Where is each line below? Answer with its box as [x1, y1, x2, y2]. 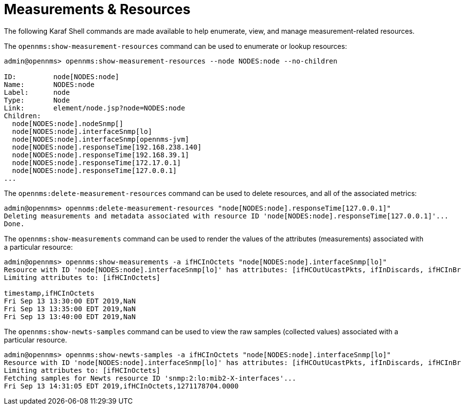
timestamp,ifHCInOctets [4, 289, 95, 297]
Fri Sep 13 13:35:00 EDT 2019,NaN [4, 304, 136, 313]
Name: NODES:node [4, 80, 95, 88]
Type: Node [4, 96, 70, 104]
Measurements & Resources [4, 1, 190, 18]
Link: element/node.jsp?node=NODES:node [4, 104, 185, 112]
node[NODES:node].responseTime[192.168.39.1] [12, 151, 189, 159]
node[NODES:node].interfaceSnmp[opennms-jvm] [12, 135, 189, 143]
